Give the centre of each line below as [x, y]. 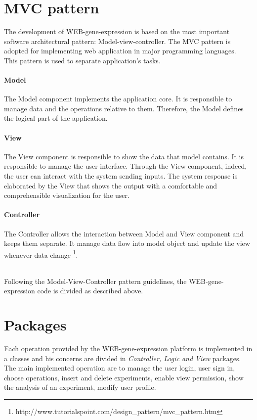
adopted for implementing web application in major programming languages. [120, 51]
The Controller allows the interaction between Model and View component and [124, 233]
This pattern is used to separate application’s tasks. [82, 60]
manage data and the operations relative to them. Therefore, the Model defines [124, 108]
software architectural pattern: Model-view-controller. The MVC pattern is [117, 41]
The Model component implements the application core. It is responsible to [118, 99]
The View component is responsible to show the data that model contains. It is [124, 156]
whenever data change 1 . [41, 254]
